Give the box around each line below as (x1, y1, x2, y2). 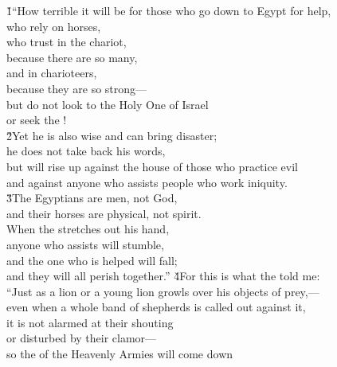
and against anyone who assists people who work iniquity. (6, 174, 288, 190)
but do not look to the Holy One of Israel (6, 96, 209, 112)
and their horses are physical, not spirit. (6, 205, 202, 221)
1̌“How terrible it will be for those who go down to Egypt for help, (6, 2, 331, 18)
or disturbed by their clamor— (6, 330, 157, 346)
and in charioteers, (6, 64, 97, 81)
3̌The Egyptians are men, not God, (6, 189, 178, 206)
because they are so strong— (6, 80, 147, 96)
